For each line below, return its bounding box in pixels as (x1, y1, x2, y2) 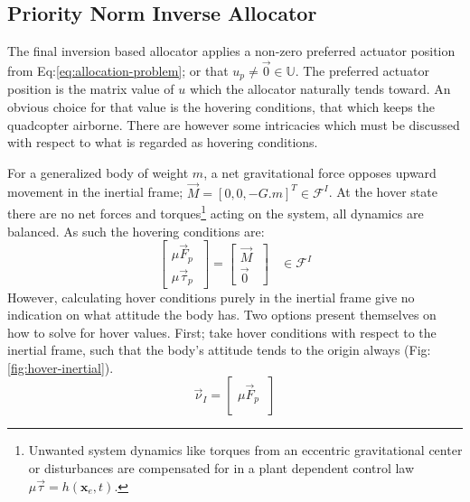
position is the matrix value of (7, 79, 174, 98)
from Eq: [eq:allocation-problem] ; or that (7, 61, 229, 80)
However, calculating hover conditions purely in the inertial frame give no (7, 287, 415, 306)
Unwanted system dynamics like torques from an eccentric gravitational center (28, 441, 463, 460)
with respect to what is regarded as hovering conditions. (7, 133, 318, 152)
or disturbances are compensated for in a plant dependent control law (28, 459, 415, 478)
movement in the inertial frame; (7, 182, 183, 201)
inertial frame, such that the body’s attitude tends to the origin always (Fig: (7, 340, 431, 359)
